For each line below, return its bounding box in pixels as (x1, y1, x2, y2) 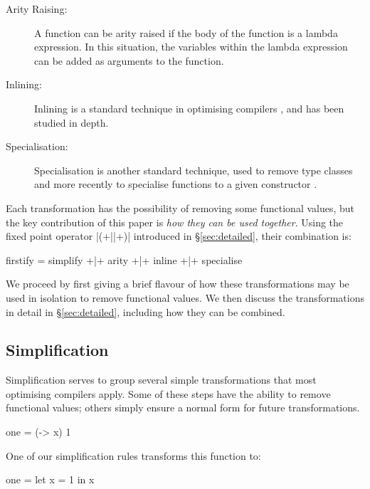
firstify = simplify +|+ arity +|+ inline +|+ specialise (6, 252, 243, 267)
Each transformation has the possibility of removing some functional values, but (6, 200, 355, 215)
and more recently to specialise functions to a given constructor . (34, 177, 317, 191)
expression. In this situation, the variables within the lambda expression (34, 39, 348, 54)
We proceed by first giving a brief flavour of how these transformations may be (6, 276, 349, 291)
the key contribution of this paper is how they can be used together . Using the (6, 214, 344, 229)
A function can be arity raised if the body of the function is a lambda (34, 25, 338, 40)
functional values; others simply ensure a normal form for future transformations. (6, 400, 360, 415)
